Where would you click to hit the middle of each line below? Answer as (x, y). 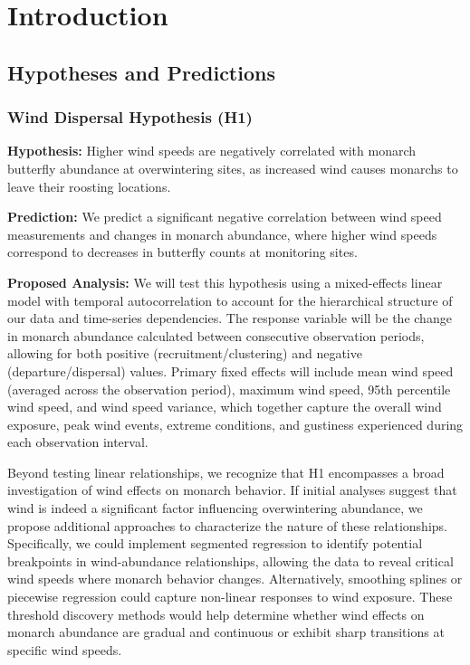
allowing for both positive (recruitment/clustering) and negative (185, 353)
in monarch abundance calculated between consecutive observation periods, (216, 335)
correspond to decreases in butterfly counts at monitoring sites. (182, 252)
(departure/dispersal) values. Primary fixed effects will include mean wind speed (230, 370)
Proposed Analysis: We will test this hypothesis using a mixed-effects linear (225, 282)
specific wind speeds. (65, 649)
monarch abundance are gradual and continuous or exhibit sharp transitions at (226, 632)
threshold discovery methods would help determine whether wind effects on (216, 614)
